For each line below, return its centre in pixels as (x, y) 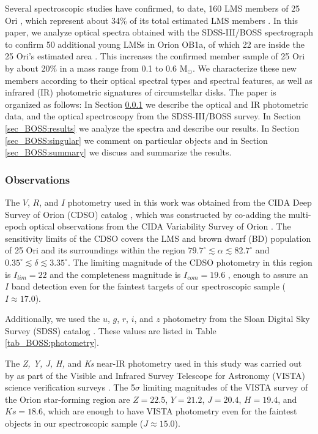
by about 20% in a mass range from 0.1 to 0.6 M (96, 68)
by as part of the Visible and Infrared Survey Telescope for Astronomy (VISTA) (155, 375)
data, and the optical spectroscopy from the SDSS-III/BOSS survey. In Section (153, 116)
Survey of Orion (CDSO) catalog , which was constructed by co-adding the (145, 214)
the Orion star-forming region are (68, 399)
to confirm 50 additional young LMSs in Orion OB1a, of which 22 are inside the (155, 44)
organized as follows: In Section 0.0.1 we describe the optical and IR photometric (157, 104)
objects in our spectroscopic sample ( (74, 423)
